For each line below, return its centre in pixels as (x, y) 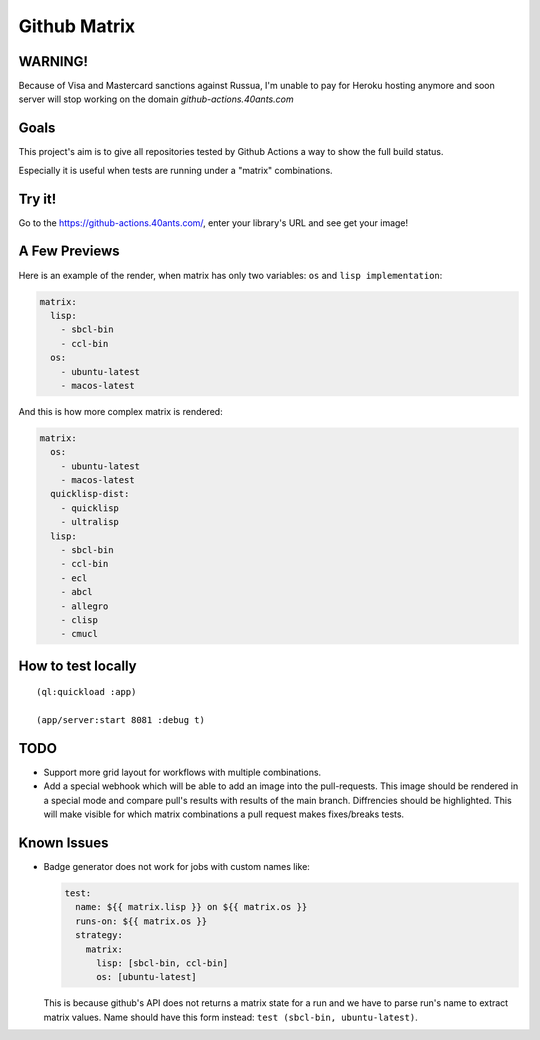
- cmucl (79, 634)
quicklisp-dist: (90, 494)
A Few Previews (69, 251)
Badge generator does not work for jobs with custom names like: (176, 867)
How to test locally (77, 665)
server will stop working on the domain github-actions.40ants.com (156, 99)
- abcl (76, 592)
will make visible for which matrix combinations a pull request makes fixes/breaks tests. (224, 814)
